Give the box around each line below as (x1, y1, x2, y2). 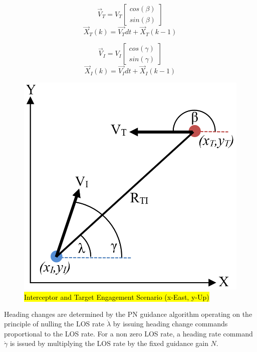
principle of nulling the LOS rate (4, 318, 105, 329)
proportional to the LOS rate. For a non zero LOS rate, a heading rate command (4, 328, 253, 338)
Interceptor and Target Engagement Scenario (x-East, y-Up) (24, 292, 209, 302)
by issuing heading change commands (113, 318, 228, 329)
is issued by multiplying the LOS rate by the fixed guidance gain (10, 338, 208, 348)
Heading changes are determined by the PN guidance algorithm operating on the (4, 308, 252, 319)
